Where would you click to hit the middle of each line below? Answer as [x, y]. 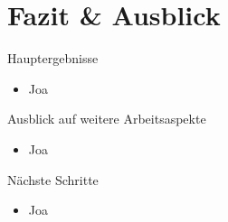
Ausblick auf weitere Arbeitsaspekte [107, 119]
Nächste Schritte [53, 179]
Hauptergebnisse [53, 58]
